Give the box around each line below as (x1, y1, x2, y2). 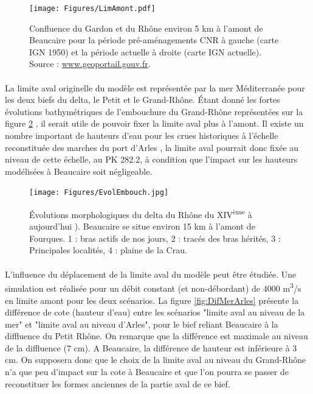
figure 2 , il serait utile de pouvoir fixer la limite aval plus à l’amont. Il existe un (5, 117, 304, 130)
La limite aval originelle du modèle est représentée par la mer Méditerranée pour (5, 81, 305, 94)
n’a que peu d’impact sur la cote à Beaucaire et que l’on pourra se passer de (5, 365, 289, 378)
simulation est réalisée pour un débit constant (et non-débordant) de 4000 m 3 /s (5, 280, 301, 294)
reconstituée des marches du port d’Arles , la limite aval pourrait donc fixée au (5, 141, 299, 153)
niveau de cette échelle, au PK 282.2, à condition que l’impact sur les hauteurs (5, 153, 298, 166)
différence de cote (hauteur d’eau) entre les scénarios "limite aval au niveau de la (5, 306, 305, 318)
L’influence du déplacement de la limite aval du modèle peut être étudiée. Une (5, 267, 297, 280)
